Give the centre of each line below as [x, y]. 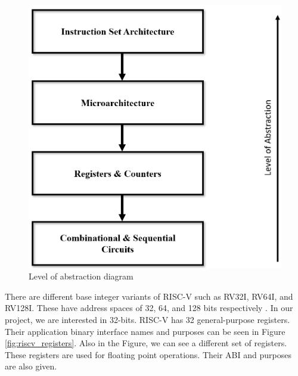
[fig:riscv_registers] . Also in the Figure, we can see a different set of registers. [146, 343]
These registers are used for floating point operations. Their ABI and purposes [148, 354]
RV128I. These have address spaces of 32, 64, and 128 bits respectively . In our [149, 308]
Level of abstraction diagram [81, 276]
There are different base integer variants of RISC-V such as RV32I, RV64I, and [149, 296]
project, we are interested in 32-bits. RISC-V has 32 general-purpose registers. [148, 319]
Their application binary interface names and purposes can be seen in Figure [145, 331]
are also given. [31, 366]
